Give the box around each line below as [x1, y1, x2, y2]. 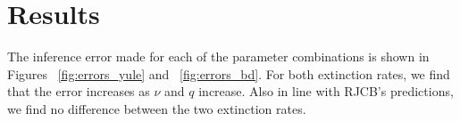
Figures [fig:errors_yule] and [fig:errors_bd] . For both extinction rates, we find [7, 64, 450, 83]
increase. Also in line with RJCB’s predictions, [198, 82, 454, 101]
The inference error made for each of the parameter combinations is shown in [7, 47, 430, 66]
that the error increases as [7, 82, 150, 101]
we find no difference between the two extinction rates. [7, 99, 306, 117]
